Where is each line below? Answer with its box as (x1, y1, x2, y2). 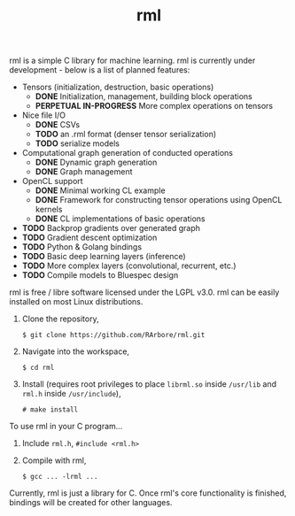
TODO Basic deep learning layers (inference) (21, 251, 186, 262)
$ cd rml (21, 364, 55, 373)
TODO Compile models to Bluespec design (21, 270, 179, 281)
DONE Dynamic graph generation (35, 157, 158, 168)
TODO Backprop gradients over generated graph (21, 223, 201, 234)
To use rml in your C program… (9, 421, 123, 432)
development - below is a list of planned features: (9, 65, 190, 75)
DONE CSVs (35, 119, 81, 130)
